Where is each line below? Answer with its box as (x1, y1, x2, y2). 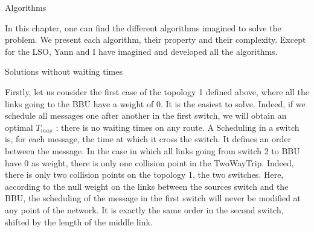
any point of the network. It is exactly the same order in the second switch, (5, 203, 284, 216)
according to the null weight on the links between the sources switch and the (5, 180, 289, 192)
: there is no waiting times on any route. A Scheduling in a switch (56, 121, 300, 133)
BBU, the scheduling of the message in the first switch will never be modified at (5, 192, 301, 204)
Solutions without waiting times (5, 65, 123, 78)
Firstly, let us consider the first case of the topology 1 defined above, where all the (5, 85, 309, 98)
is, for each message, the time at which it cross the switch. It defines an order (5, 133, 291, 145)
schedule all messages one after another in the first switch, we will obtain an (5, 109, 287, 122)
